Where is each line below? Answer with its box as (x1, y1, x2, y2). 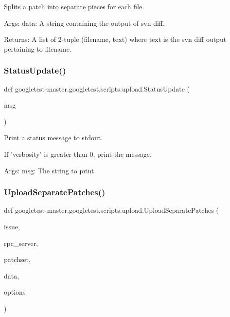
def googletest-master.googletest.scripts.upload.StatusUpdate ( (4, 83, 190, 93)
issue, (4, 221, 20, 231)
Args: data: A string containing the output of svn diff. (4, 18, 165, 28)
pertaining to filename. (4, 43, 71, 54)
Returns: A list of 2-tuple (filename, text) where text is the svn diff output (4, 34, 227, 44)
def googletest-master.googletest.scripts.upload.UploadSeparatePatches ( (4, 205, 219, 215)
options (4, 287, 26, 297)
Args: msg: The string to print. (4, 165, 96, 175)
